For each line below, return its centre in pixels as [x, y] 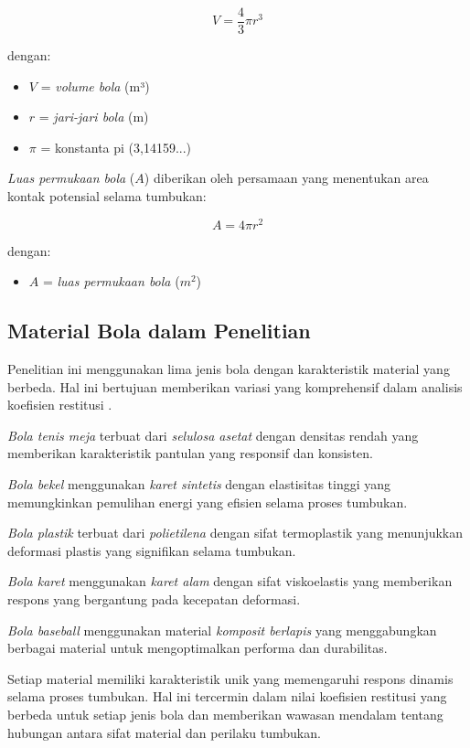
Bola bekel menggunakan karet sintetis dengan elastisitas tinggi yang [199, 484]
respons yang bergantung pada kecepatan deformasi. [154, 599]
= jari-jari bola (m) [94, 117]
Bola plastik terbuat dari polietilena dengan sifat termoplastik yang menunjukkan [235, 533]
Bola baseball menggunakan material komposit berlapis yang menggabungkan [222, 630]
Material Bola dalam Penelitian [159, 331]
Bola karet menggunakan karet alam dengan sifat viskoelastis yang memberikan [230, 581]
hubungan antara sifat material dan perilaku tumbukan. [164, 732]
